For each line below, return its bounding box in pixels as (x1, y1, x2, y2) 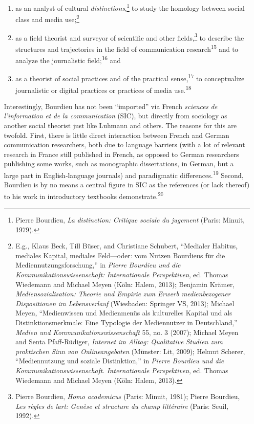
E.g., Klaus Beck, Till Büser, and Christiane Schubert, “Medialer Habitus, (15, 241, 238, 251)
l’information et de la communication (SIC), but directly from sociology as (4, 111, 228, 121)
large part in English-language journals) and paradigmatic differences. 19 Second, (4, 168, 244, 180)
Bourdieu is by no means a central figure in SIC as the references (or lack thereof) (4, 179, 250, 190)
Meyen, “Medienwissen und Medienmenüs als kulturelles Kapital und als (15, 308, 233, 318)
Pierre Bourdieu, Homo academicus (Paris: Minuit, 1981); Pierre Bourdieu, (15, 391, 240, 402)
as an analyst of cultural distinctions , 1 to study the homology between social (15, 1, 245, 13)
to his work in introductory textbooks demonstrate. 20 (4, 189, 164, 201)
